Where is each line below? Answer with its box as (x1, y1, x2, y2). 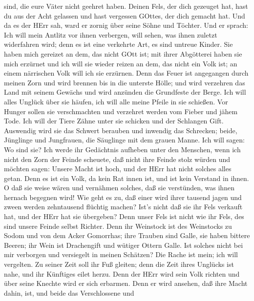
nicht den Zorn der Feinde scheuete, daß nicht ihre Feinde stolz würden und (4, 154, 231, 164)
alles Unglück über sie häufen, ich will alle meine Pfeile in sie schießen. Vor (4, 96, 228, 106)
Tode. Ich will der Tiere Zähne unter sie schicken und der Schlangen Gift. (4, 116, 224, 126)
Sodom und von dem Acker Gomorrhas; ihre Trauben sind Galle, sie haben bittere (4, 230, 250, 241)
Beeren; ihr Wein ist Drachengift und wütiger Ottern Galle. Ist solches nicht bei (4, 240, 243, 250)
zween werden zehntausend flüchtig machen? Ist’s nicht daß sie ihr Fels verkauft (4, 201, 243, 212)
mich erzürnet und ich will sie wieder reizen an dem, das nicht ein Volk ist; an (4, 58, 237, 68)
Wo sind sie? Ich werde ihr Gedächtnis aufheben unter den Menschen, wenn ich (4, 144, 241, 154)
